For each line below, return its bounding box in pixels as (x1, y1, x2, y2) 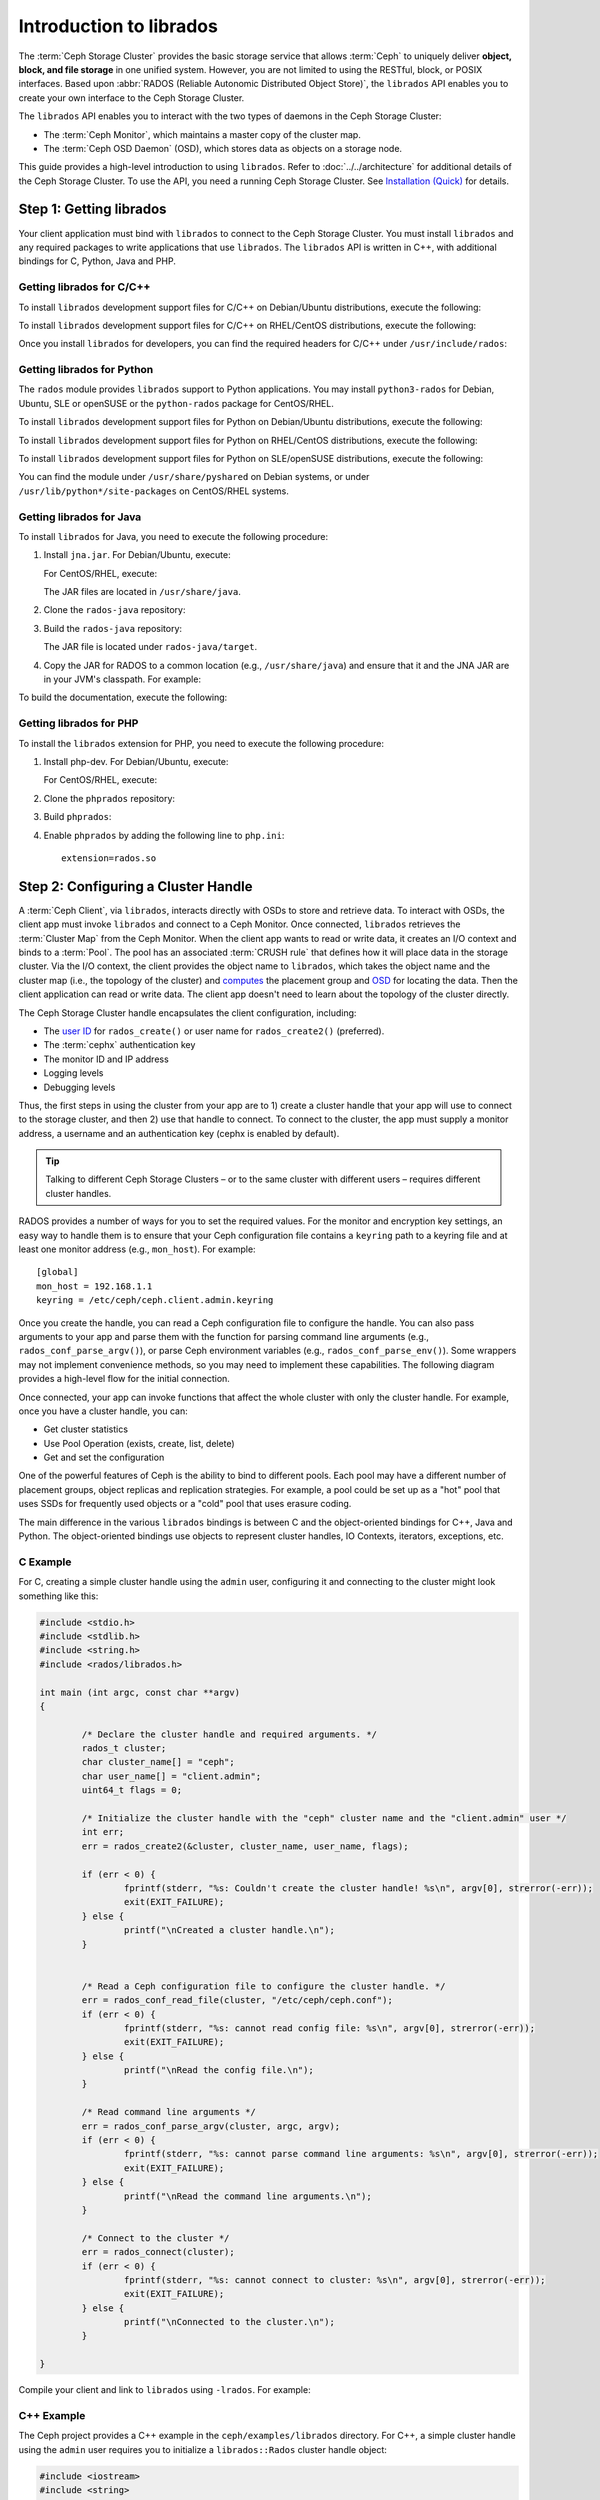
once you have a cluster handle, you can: (18, 1405, 189, 1417)
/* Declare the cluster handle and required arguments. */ (81, 1728, 378, 1740)
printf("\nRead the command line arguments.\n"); (123, 2190, 372, 2202)
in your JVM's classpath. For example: (43, 673, 202, 685)
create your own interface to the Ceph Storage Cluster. (18, 91, 245, 104)
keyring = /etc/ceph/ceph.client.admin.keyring (36, 1295, 274, 1306)
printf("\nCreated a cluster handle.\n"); (123, 1925, 335, 1936)
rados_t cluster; (81, 1743, 167, 1754)
